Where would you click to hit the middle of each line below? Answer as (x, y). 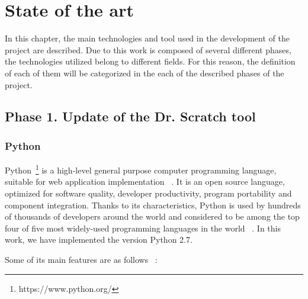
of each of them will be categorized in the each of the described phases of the (145, 73)
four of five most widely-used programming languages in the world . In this (143, 228)
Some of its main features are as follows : (81, 259)
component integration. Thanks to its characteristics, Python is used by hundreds (153, 205)
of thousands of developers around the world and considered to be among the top (152, 216)
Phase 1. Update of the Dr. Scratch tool (130, 116)
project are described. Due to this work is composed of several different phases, (148, 49)
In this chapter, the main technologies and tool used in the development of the (147, 38)
